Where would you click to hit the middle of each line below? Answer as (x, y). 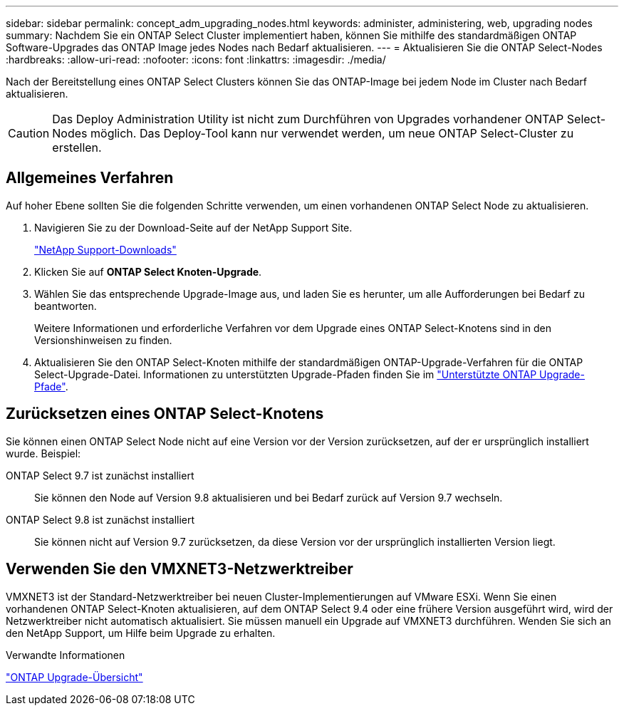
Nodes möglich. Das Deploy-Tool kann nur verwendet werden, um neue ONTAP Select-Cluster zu (313, 133)
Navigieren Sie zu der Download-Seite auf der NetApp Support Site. (193, 227)
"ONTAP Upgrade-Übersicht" (74, 677)
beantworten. (66, 306)
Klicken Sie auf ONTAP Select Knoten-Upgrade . (148, 271)
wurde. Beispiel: (43, 453)
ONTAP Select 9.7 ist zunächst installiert (100, 475)
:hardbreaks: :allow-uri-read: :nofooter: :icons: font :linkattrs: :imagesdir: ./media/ (196, 59)
